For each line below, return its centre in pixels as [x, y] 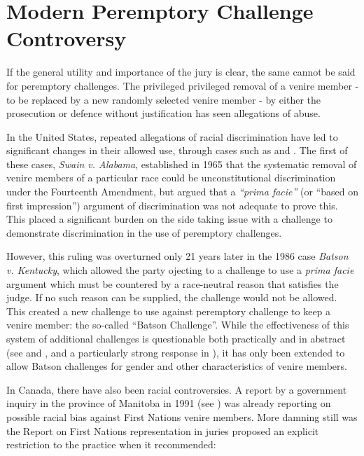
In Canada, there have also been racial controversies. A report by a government [177, 389]
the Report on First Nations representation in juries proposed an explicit [163, 430]
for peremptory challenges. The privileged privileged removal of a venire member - [183, 85]
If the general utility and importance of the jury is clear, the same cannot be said [181, 72]
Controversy [66, 38]
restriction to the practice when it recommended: [111, 444]
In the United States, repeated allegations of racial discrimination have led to [172, 136]
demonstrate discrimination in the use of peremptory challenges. [144, 232]
